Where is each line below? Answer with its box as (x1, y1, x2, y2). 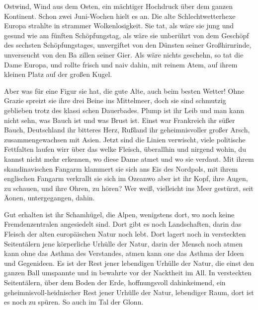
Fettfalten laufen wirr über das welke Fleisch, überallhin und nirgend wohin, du (4, 144, 246, 154)
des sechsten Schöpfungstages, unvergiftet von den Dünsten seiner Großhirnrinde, (4, 40, 252, 50)
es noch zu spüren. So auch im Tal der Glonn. (4, 297, 144, 307)
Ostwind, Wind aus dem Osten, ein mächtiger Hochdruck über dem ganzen (4, 1, 233, 11)
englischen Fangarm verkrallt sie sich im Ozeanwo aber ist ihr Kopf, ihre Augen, (4, 173, 248, 184)
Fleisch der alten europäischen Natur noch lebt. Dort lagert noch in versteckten (4, 229, 246, 239)
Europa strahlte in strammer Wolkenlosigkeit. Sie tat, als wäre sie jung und (4, 20, 234, 31)
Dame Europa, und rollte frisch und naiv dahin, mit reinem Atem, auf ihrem (4, 59, 238, 69)
